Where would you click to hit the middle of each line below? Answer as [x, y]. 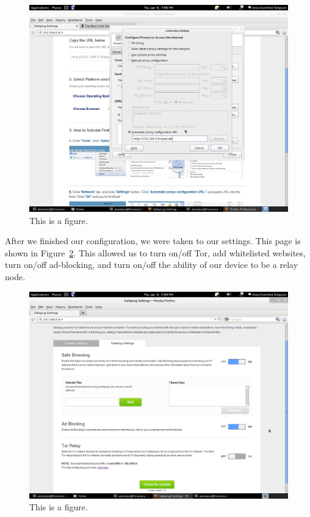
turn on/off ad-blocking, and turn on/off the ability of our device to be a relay [152, 265]
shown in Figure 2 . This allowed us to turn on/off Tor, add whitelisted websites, [155, 252]
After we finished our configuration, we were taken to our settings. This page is [153, 241]
